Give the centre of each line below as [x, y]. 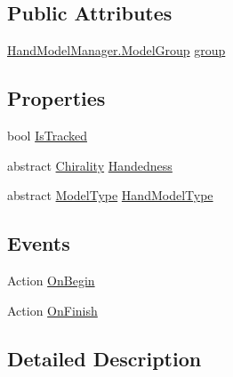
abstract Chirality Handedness [90, 165]
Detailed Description [104, 358]
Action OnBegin [51, 280]
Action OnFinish [52, 310]
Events [39, 243]
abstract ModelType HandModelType [110, 195]
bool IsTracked [47, 135]
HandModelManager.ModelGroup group [116, 50]
